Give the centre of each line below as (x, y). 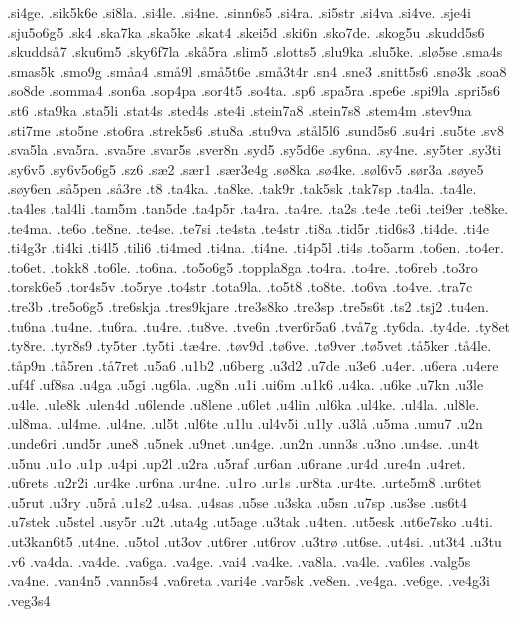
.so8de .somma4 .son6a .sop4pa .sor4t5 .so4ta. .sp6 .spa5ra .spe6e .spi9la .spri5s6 (253, 90)
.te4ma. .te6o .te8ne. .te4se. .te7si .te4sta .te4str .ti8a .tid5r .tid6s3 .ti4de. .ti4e (248, 227)
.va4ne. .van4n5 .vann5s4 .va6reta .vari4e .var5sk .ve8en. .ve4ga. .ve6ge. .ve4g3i (248, 580)
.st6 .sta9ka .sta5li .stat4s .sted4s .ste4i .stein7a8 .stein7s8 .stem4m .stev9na (239, 109)
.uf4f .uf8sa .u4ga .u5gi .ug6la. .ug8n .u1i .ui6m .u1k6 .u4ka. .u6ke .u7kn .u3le (245, 384)
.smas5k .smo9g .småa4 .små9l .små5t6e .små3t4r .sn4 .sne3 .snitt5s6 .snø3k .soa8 (257, 70)
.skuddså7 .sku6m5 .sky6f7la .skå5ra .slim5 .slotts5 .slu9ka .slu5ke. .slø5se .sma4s (255, 51)
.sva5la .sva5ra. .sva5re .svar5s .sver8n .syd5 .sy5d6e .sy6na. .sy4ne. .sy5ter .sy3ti (254, 149)
